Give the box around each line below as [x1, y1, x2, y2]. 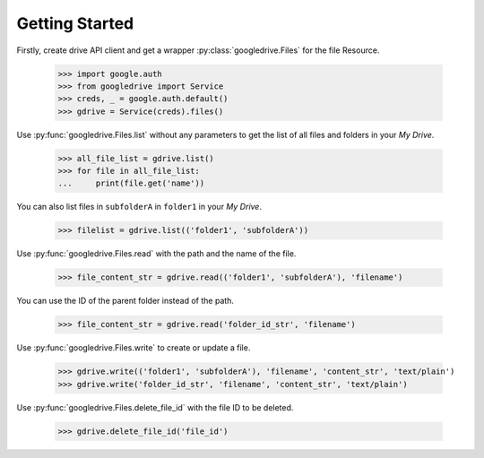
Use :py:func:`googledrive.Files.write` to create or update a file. [16, 342, 251, 353]
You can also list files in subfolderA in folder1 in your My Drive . [16, 202, 262, 212]
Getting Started [16, 13, 134, 33]
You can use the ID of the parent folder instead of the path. [16, 296, 235, 307]
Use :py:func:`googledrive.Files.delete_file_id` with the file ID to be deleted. [16, 402, 294, 412]
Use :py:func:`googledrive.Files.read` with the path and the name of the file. [16, 248, 297, 259]
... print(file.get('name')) [57, 178, 205, 188]
